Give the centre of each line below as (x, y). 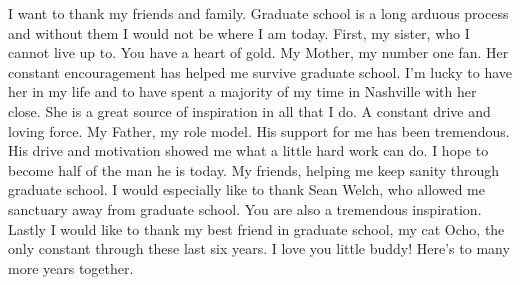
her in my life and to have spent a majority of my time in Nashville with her (242, 91)
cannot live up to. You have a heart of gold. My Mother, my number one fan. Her (258, 52)
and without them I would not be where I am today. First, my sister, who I (239, 32)
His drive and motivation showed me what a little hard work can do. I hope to (248, 150)
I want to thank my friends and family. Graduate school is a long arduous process (258, 13)
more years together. (71, 267)
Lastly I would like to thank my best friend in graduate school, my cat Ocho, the (256, 228)
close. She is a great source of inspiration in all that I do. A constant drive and (249, 110)
